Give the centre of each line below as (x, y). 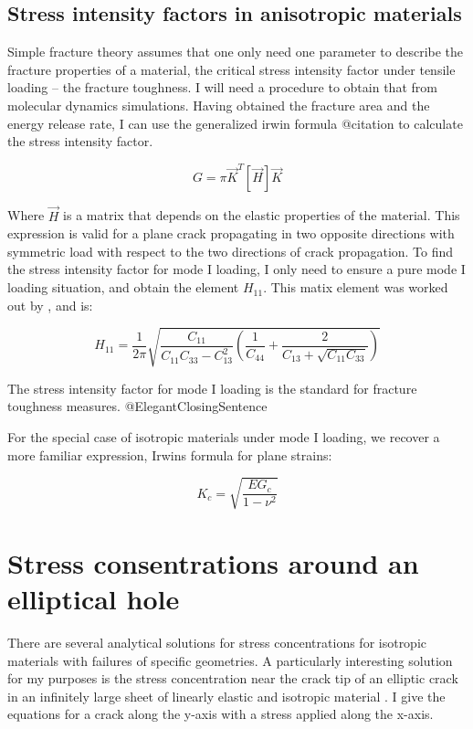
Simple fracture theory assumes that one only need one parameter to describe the (236, 52)
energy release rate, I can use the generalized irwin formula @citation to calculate (235, 123)
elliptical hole (94, 599)
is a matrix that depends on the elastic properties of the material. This (262, 215)
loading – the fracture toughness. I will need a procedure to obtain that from (222, 87)
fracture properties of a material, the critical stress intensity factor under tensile (231, 69)
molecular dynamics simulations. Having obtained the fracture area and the (219, 105)
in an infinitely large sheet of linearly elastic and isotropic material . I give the (226, 696)
